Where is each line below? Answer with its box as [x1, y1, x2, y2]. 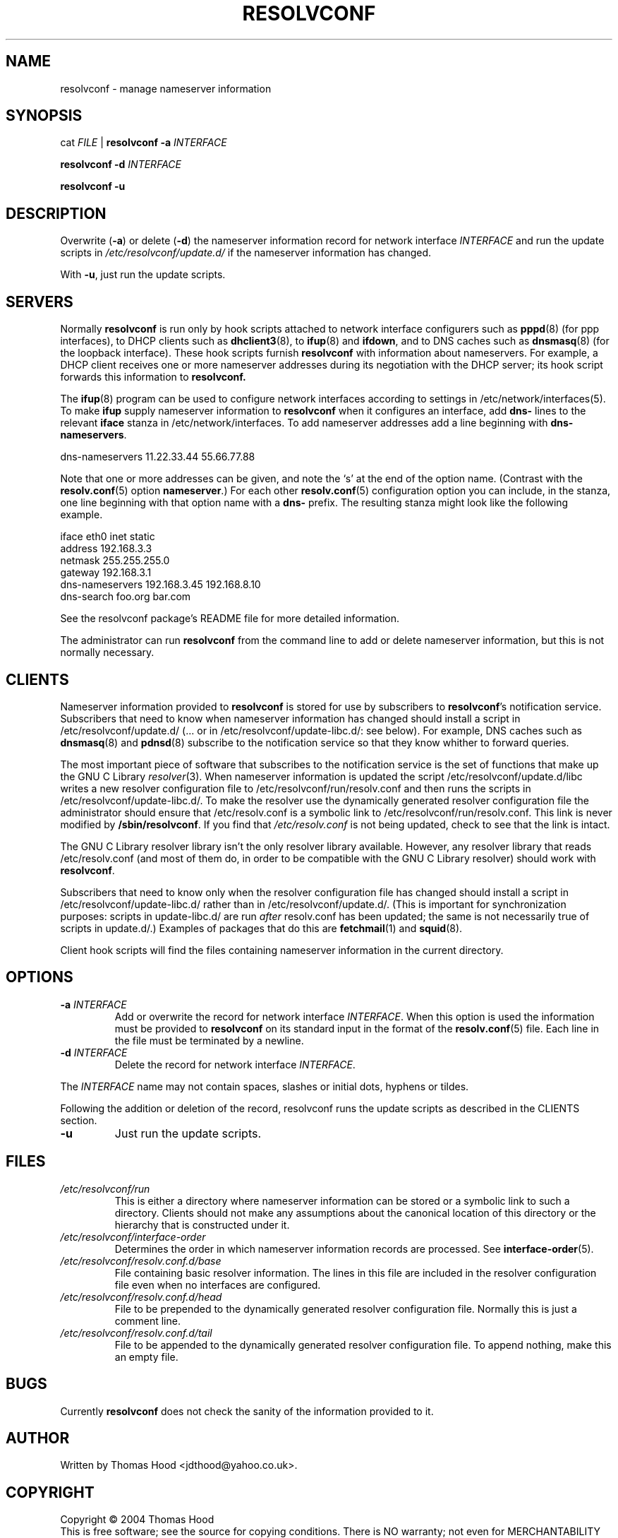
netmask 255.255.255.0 [60, 554, 170, 567]
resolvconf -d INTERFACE [60, 158, 181, 171]
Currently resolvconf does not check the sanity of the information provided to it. [60, 1405, 434, 1417]
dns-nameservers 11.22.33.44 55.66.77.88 [60, 451, 255, 463]
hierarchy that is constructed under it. [114, 1218, 290, 1231]
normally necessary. [60, 646, 154, 659]
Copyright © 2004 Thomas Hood [60, 1513, 214, 1526]
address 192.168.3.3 [60, 542, 152, 555]
